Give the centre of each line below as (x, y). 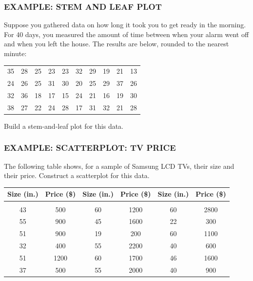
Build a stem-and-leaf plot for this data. (64, 126)
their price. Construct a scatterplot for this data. (77, 175)
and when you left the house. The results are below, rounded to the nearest (117, 44)
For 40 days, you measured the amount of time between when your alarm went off (126, 34)
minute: (15, 53)
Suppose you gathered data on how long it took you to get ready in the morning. (125, 25)
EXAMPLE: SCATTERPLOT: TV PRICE (90, 148)
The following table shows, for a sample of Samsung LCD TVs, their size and (119, 166)
